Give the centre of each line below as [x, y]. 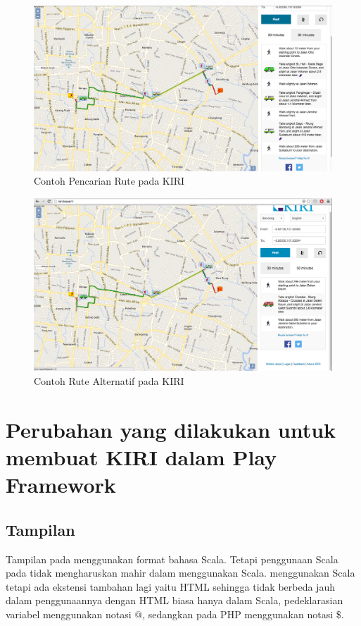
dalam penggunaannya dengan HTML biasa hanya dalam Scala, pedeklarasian [175, 600]
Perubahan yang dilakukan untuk [171, 429]
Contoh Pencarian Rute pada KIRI [109, 181]
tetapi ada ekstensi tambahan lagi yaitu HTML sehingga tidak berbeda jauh [170, 586]
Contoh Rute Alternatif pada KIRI [109, 381]
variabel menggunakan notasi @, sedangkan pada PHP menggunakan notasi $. [175, 614]
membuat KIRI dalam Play [141, 457]
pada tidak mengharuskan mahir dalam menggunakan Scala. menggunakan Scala [180, 573]
